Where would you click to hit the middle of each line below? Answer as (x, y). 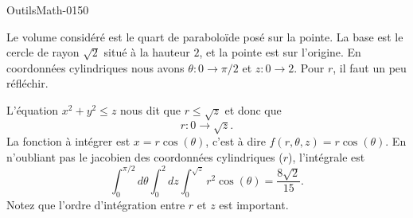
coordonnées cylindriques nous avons (95, 67)
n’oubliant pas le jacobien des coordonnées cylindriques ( (145, 156)
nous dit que (150, 109)
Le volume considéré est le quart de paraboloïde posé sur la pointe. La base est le (205, 36)
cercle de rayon (43, 52)
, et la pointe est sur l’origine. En (280, 52)
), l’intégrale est (327, 156)
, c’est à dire (236, 141)
